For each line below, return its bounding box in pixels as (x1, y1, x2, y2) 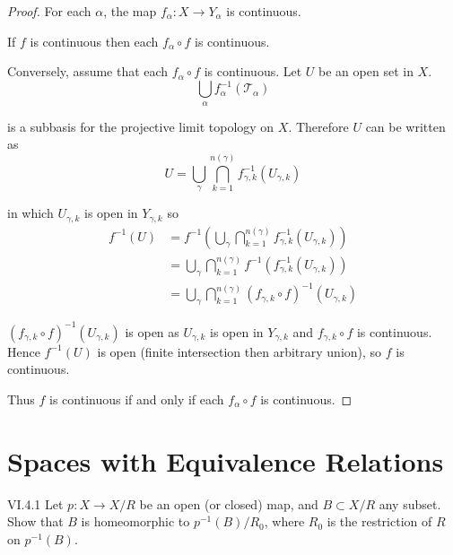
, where (264, 512, 305, 531)
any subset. (379, 494, 441, 513)
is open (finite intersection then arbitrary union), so (97, 342, 382, 360)
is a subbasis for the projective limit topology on (7, 117, 274, 135)
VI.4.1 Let (7, 494, 64, 513)
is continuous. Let (204, 62, 302, 81)
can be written (365, 117, 446, 135)
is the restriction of (327, 512, 432, 531)
